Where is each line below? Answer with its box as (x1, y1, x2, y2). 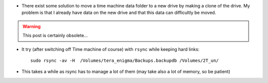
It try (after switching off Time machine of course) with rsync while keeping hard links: (21, 46, 200, 52)
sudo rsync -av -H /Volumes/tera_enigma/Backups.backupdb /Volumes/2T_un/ (30, 57, 219, 63)
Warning (22, 23, 41, 29)
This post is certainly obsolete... (22, 33, 88, 39)
